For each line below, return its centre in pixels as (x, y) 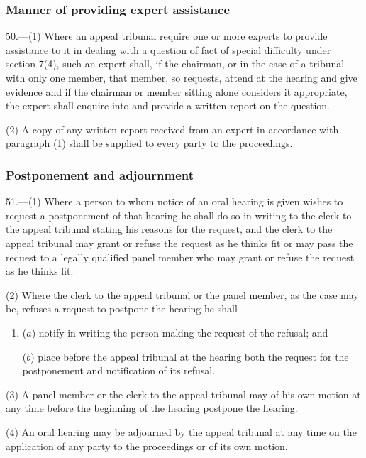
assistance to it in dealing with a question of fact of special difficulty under (168, 49)
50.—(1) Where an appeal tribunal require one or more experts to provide (167, 36)
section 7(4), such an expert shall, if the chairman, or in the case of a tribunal (175, 64)
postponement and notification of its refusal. (119, 370)
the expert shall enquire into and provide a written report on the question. (168, 105)
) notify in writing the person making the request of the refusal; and (180, 332)
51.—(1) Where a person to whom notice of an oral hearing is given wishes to (174, 201)
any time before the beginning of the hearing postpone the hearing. (152, 408)
